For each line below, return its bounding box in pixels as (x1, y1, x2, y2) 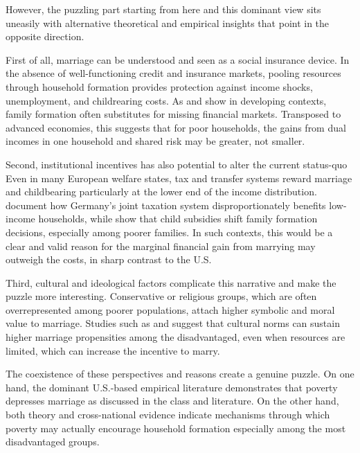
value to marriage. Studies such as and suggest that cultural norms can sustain (6, 316, 340, 330)
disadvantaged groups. (6, 434, 100, 449)
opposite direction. (6, 29, 84, 44)
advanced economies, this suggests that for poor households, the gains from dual (6, 120, 346, 134)
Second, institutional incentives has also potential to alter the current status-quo (6, 157, 348, 171)
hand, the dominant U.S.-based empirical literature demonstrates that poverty (6, 380, 338, 394)
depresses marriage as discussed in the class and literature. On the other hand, (6, 393, 339, 408)
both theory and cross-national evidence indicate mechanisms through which (6, 407, 330, 422)
